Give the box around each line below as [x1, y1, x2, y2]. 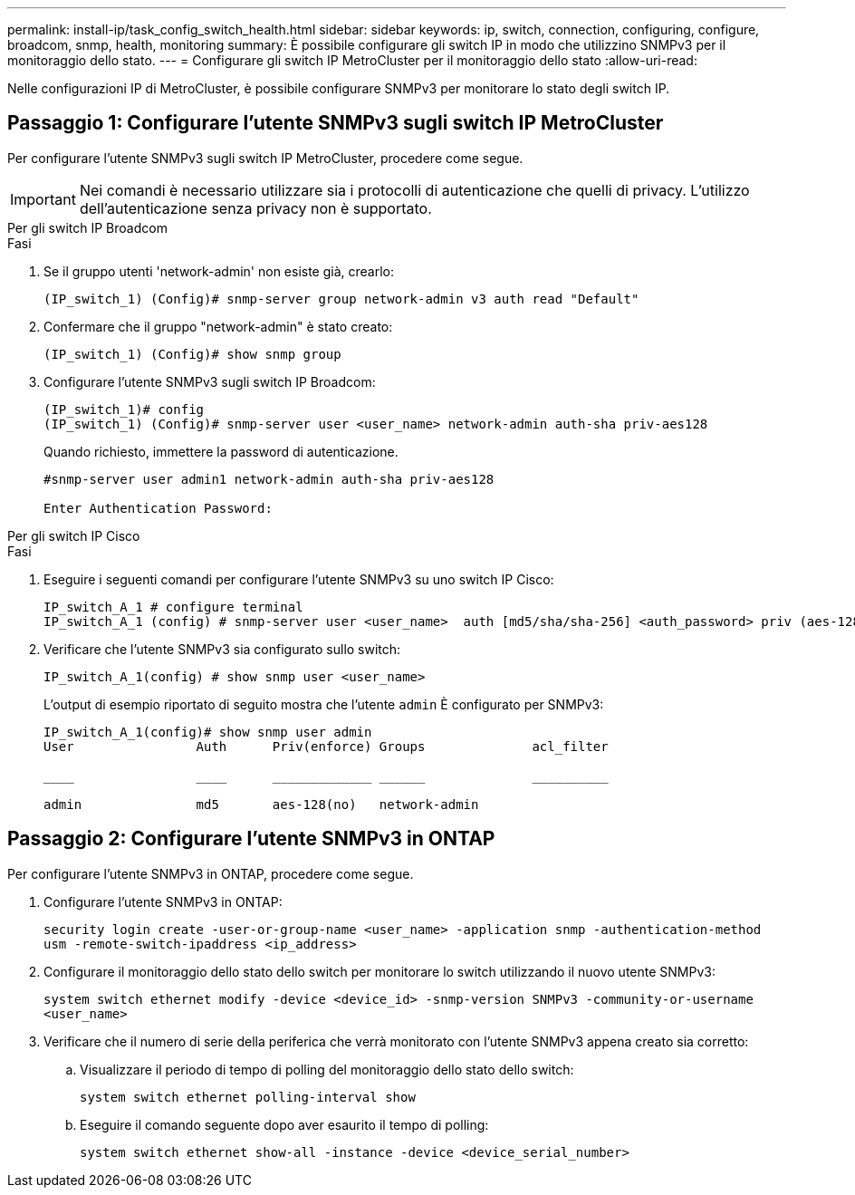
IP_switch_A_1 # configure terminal [43, 599, 303, 614]
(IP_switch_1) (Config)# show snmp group [43, 346, 341, 361]
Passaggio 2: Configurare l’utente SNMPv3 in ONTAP [7, 827, 495, 851]
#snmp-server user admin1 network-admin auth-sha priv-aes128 [43, 471, 495, 487]
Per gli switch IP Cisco [7, 527, 140, 544]
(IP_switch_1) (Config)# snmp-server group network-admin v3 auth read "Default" [43, 291, 639, 306]
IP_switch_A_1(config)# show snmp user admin [43, 724, 372, 739]
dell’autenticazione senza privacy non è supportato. [79, 198, 432, 217]
